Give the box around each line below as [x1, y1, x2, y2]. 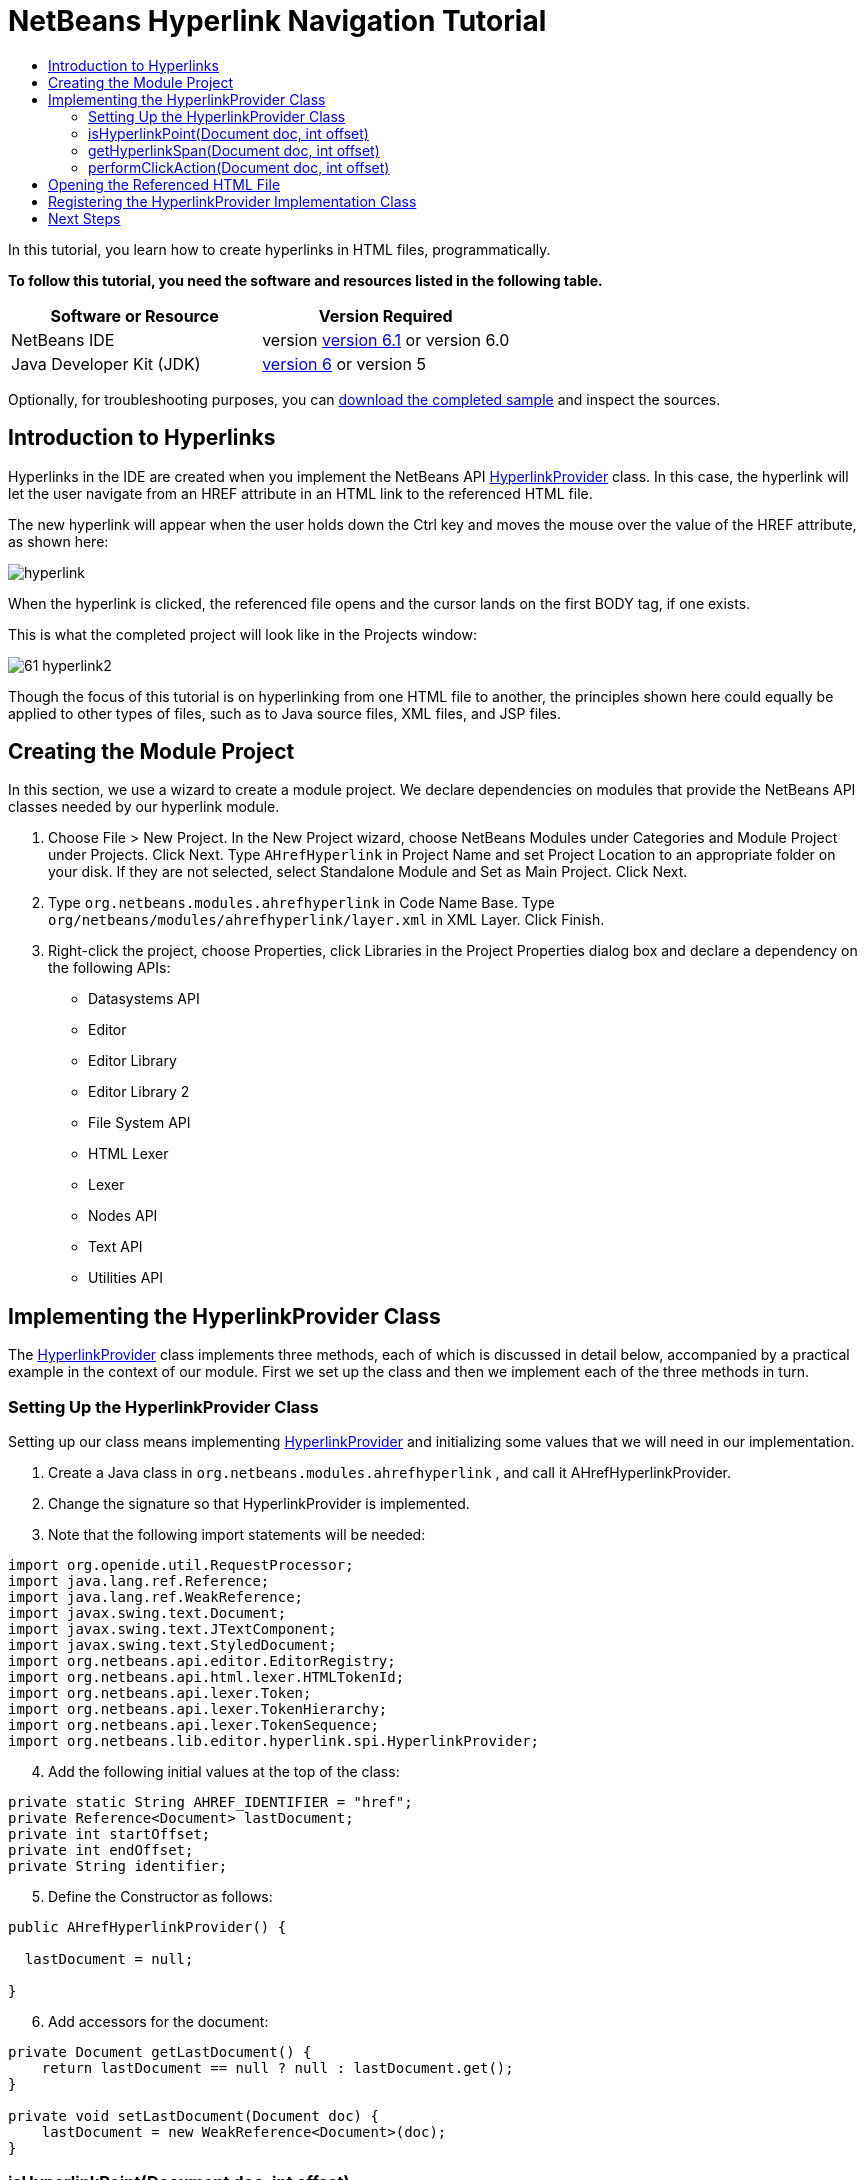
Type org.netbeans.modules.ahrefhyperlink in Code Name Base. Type [48, 894, 555, 912]
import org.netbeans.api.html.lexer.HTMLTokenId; [8, 1669, 405, 1686]
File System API [88, 1114, 191, 1132]
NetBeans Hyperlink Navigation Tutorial [8, 4, 547, 38]
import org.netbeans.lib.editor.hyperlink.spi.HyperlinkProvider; [8, 1733, 540, 1750]
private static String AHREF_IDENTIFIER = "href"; [8, 1794, 413, 1811]
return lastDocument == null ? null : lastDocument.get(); [41, 2060, 514, 2077]
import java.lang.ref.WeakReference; [8, 1589, 304, 1606]
